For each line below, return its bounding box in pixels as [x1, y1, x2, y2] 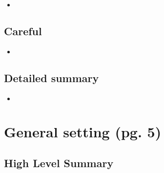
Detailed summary [4, 70, 99, 85]
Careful [4, 23, 42, 38]
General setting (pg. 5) [4, 122, 162, 142]
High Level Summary [4, 155, 114, 170]
